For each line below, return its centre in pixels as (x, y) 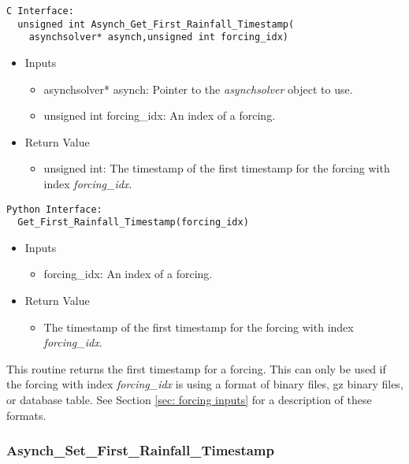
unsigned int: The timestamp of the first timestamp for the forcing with (217, 168)
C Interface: (40, 11)
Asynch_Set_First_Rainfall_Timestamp (140, 450)
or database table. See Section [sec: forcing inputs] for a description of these (189, 399)
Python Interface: (54, 209)
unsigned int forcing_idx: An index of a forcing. (160, 115)
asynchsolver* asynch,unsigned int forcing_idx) (158, 37)
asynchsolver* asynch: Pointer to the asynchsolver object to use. (198, 89)
